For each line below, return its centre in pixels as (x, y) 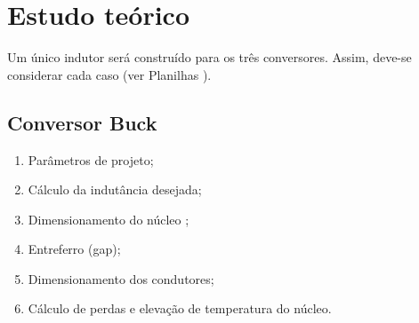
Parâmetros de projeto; (91, 159)
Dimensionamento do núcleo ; (109, 219)
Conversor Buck (82, 122)
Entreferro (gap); (74, 249)
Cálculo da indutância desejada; (115, 189)
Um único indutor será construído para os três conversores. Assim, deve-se (209, 57)
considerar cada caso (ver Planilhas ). (109, 74)
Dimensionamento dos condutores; (121, 278)
